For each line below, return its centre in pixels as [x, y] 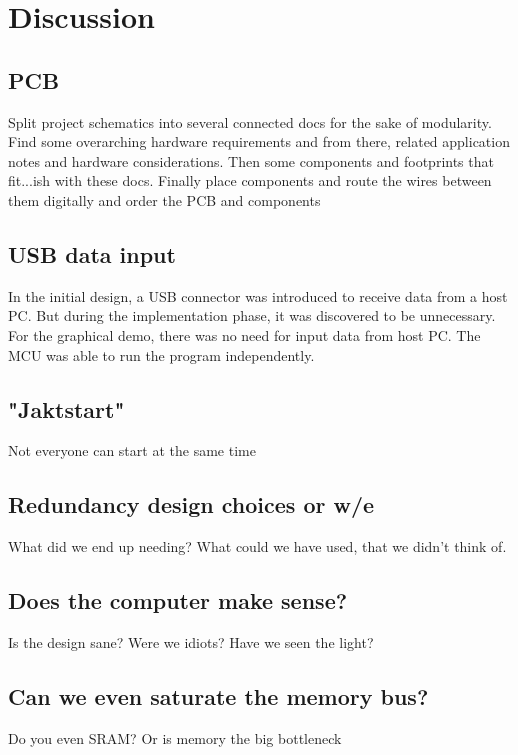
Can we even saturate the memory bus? [218, 695]
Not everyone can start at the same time [132, 450]
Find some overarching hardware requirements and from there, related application [259, 141]
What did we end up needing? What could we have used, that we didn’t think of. [257, 546]
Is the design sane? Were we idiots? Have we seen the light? [191, 641]
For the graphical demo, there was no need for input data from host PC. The [244, 334]
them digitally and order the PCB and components [164, 199]
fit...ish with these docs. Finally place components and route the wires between [250, 180]
